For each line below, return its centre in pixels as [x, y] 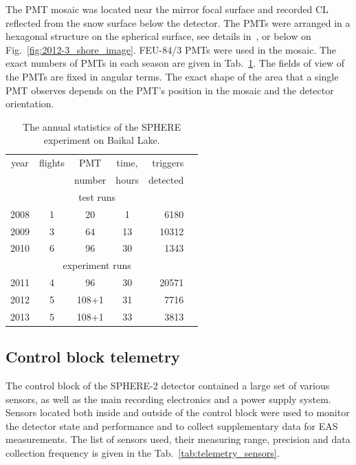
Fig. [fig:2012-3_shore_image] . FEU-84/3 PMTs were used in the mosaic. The [171, 49]
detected [166, 180]
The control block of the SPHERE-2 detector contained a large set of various [168, 386]
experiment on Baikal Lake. [102, 140]
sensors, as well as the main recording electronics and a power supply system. [168, 399]
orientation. [30, 104]
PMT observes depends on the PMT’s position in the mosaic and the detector [170, 90]
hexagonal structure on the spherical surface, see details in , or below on [158, 36]
